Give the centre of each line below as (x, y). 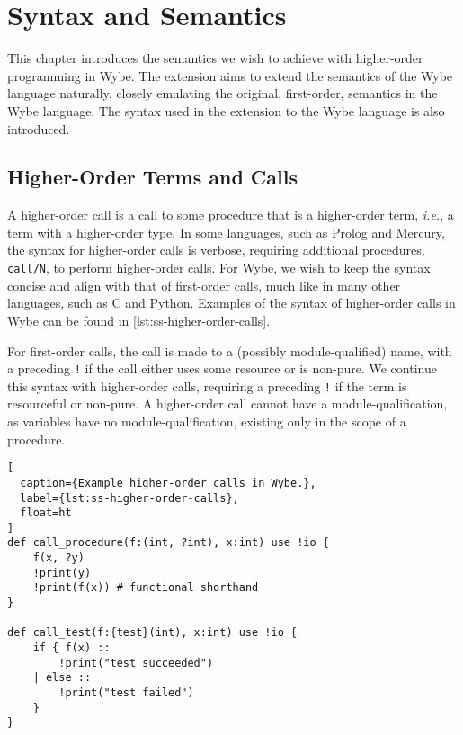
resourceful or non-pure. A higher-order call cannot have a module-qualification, (227, 403)
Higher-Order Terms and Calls (152, 177)
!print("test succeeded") (136, 663)
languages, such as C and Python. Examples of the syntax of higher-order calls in (231, 303)
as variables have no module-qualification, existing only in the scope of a (207, 421)
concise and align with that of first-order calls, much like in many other (204, 285)
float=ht (46, 513)
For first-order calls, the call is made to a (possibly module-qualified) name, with (230, 350)
